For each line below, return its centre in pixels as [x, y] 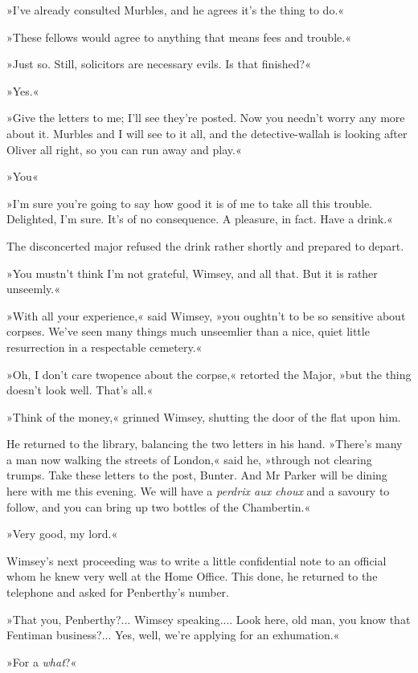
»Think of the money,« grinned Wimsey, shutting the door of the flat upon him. [204, 416]
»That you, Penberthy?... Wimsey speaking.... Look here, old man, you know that [209, 619]
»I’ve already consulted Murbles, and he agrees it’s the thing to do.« [176, 10]
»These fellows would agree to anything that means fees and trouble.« [179, 37]
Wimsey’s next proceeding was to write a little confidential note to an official [197, 560]
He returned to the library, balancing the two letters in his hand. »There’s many [205, 444]
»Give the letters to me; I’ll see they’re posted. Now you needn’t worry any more [206, 118]
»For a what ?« [42, 661]
